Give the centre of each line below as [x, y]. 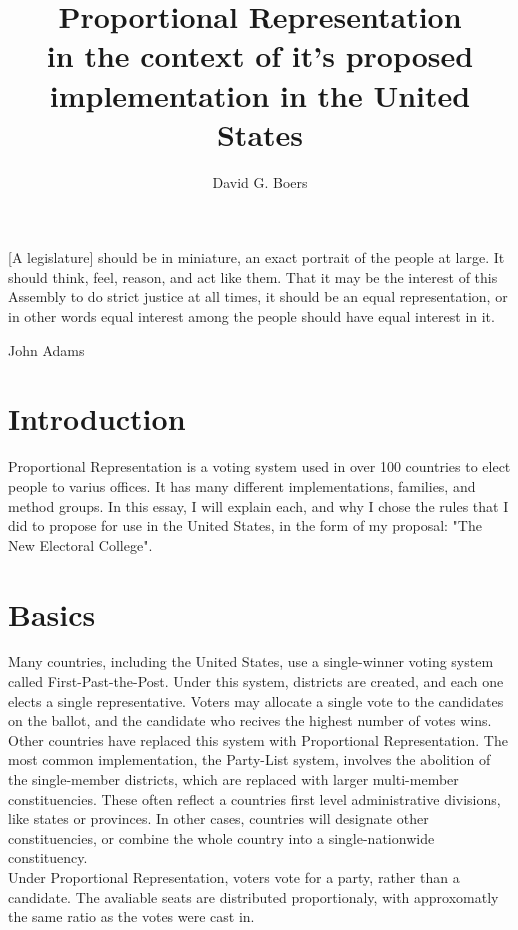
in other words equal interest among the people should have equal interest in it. [251, 316]
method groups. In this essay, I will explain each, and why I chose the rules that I [258, 505]
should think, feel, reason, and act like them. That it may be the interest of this [253, 276]
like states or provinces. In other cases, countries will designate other [218, 818]
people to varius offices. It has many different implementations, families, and [242, 485]
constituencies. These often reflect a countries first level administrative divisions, [254, 798]
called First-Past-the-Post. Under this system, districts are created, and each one [256, 681]
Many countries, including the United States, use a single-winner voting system [251, 661]
